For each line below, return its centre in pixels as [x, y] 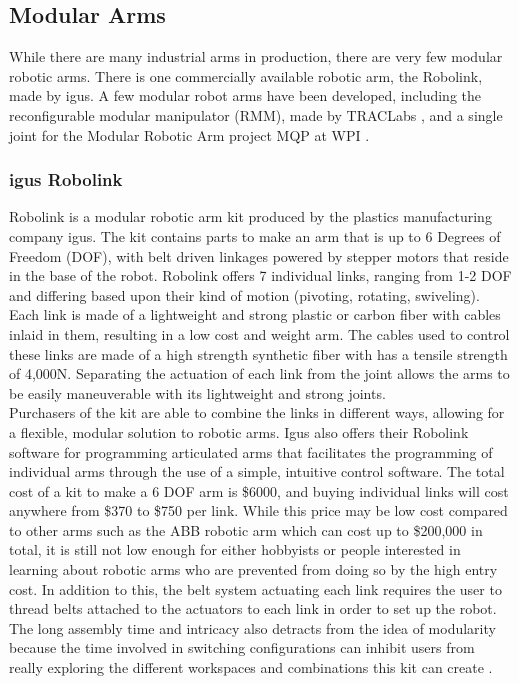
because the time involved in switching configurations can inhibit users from [242, 647]
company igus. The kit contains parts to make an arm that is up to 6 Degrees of [255, 235]
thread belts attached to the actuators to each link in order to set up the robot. [253, 608]
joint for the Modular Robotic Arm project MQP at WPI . [189, 134]
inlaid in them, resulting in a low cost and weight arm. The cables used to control [259, 333]
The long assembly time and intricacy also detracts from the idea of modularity [252, 627]
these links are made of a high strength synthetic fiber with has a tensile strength [258, 353]
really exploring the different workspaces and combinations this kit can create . [251, 667]
